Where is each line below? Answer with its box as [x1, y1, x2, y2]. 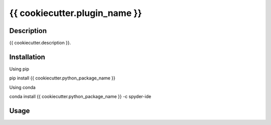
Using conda [9, 84, 36, 90]
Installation [9, 52, 45, 61]
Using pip [9, 65, 30, 72]
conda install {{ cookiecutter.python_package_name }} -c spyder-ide [9, 93, 152, 99]
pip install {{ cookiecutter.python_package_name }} [9, 75, 115, 81]
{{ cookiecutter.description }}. [9, 40, 71, 46]
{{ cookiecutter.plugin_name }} [9, 7, 143, 18]
